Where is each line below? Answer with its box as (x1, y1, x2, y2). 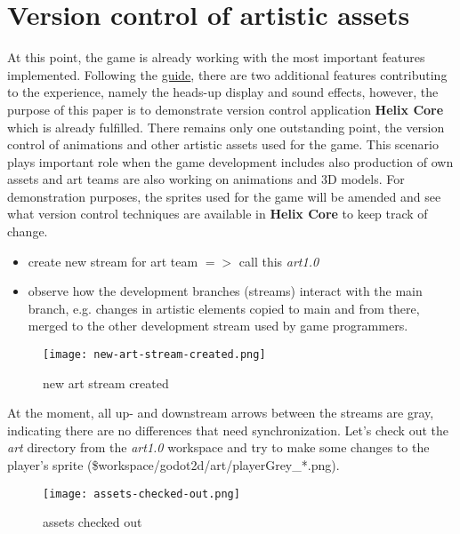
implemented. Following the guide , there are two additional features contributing (7, 65, 448, 84)
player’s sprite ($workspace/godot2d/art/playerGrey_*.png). (7, 456, 340, 474)
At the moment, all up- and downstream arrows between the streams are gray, (7, 403, 434, 422)
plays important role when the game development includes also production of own (7, 152, 454, 171)
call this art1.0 (238, 251, 319, 270)
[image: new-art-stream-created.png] (43, 348, 266, 362)
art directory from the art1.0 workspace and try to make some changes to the (7, 438, 430, 457)
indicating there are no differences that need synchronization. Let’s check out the (7, 420, 449, 439)
